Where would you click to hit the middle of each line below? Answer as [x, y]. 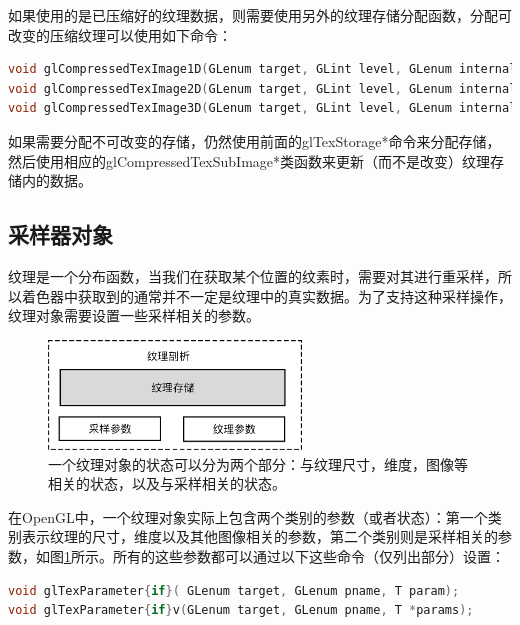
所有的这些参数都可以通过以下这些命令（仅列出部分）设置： [308, 555]
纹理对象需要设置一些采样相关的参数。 [134, 315]
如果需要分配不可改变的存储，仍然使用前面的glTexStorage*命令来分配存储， [254, 140]
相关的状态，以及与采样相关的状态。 [167, 483]
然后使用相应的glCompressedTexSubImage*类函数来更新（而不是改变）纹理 [249, 160]
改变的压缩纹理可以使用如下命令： [120, 34]
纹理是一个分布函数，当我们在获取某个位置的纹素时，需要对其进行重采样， [253, 275]
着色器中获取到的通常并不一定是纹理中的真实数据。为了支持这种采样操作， [266, 295]
